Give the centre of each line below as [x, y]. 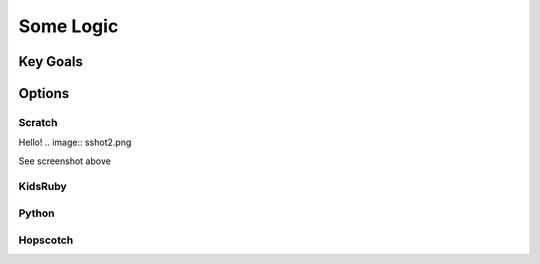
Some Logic [68, 26]
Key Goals [51, 61]
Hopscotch [46, 240]
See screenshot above [65, 161]
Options [44, 93]
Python [36, 213]
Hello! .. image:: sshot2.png [75, 142]
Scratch [38, 122]
